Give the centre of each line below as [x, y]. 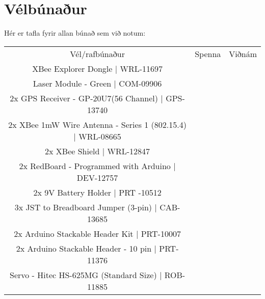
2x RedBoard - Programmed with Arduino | [97, 166]
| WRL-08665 [97, 136]
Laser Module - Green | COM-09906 [97, 83]
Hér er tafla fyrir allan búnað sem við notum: [75, 33]
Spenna [208, 53]
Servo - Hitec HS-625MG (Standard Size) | [86, 275]
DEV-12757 [97, 177]
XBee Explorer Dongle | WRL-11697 [98, 68]
